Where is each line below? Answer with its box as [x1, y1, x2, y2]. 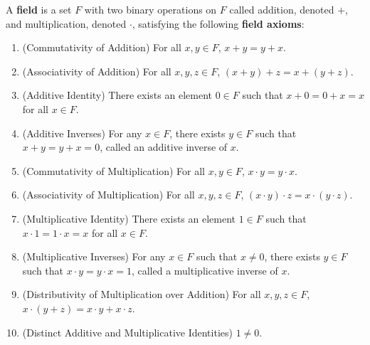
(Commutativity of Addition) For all [22, 40, 181, 55]
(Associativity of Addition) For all [22, 63, 171, 78]
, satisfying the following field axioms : [132, 16, 305, 31]
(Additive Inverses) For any [22, 125, 142, 140]
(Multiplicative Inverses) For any [22, 249, 166, 264]
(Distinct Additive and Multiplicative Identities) [22, 324, 233, 339]
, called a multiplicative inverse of [131, 262, 278, 277]
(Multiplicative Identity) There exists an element [22, 211, 236, 225]
